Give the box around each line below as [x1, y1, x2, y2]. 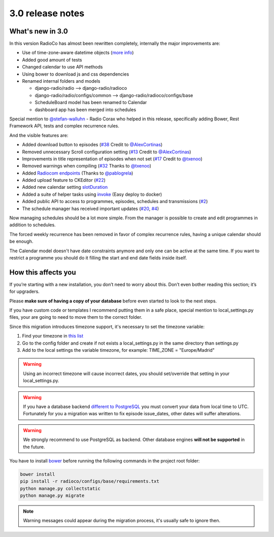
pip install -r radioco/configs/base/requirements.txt [20, 479, 159, 484]
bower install [20, 471, 55, 477]
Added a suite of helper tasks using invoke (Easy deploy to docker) [22, 191, 162, 197]
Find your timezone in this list [22, 333, 84, 339]
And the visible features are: [9, 132, 68, 138]
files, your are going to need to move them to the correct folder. [9, 314, 143, 320]
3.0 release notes [9, 8, 85, 19]
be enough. [9, 239, 33, 245]
